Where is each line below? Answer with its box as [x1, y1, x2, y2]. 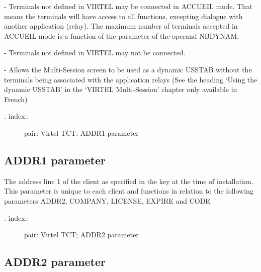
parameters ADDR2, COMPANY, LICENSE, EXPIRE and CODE [4, 195, 210, 206]
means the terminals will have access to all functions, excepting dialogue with [4, 11, 243, 21]
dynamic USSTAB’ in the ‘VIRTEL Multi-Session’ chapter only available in [4, 84, 237, 95]
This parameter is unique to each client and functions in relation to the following [4, 186, 253, 196]
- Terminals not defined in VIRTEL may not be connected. [4, 47, 186, 58]
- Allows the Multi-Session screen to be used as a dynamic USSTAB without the [4, 64, 252, 74]
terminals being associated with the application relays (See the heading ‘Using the [4, 74, 257, 84]
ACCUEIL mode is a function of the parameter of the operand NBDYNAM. [4, 30, 239, 41]
